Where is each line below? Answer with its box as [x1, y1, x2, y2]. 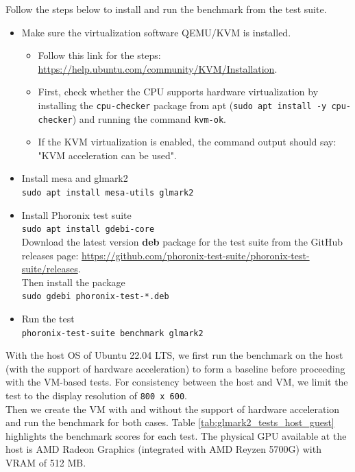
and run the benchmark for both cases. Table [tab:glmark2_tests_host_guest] [5, 415, 334, 429]
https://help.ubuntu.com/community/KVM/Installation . [38, 61, 278, 75]
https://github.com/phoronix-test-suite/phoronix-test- [82, 248, 310, 262]
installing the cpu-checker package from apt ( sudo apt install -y [38, 97, 327, 112]
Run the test [21, 311, 75, 325]
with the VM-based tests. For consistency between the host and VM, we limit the [5, 375, 348, 389]
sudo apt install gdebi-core [21, 224, 155, 235]
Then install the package [21, 274, 125, 289]
